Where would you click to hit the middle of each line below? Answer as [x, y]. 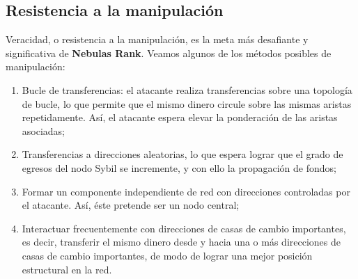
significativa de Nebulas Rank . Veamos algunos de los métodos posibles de [169, 53]
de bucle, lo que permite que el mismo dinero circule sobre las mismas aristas [187, 103]
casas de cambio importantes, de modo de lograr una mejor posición [167, 255]
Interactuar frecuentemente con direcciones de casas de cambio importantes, [184, 228]
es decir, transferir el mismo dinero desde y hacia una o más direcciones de [181, 242]
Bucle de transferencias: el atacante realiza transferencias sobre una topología [187, 89]
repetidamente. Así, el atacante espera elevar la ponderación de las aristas [180, 117]
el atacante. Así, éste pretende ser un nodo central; [131, 205]
